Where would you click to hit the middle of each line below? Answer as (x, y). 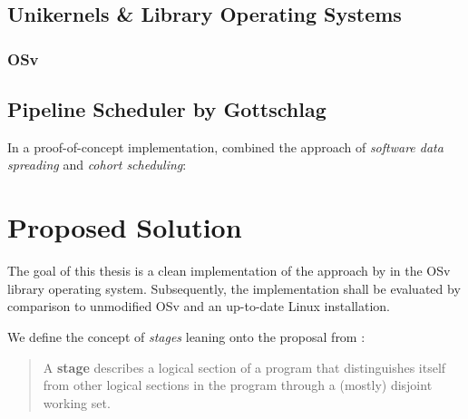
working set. (77, 402)
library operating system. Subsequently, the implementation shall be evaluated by (234, 288)
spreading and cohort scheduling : (97, 165)
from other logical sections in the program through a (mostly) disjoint (238, 385)
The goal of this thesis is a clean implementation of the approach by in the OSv (229, 271)
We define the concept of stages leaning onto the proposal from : (186, 336)
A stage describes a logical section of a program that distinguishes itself (244, 367)
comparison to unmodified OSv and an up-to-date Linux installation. (199, 306)
